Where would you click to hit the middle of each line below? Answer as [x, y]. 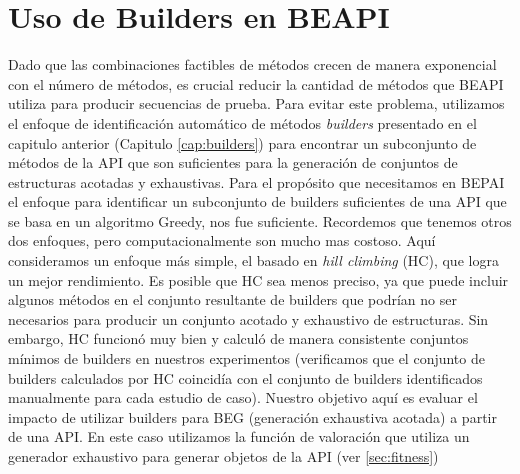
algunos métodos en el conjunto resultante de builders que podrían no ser [232, 299]
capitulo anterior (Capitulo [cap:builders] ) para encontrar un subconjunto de [242, 142]
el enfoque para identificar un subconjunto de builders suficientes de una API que [257, 201]
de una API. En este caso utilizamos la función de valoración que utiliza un [239, 436]
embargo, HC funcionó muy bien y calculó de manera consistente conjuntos [238, 338]
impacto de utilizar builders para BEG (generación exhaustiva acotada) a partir [252, 416]
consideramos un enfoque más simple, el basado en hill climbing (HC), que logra [253, 260]
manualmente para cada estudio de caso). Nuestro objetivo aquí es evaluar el [243, 397]
